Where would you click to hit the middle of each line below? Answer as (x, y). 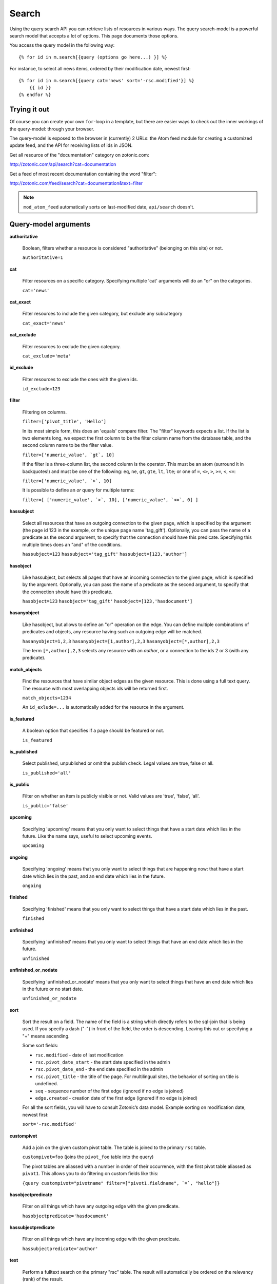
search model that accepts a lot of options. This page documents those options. (94, 35)
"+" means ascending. (46, 1036)
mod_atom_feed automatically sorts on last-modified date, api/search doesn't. (109, 207)
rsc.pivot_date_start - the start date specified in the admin (103, 1062)
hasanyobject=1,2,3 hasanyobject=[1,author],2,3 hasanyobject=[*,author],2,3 (121, 641)
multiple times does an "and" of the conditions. (72, 544)
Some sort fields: (40, 1046)
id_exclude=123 (42, 389)
